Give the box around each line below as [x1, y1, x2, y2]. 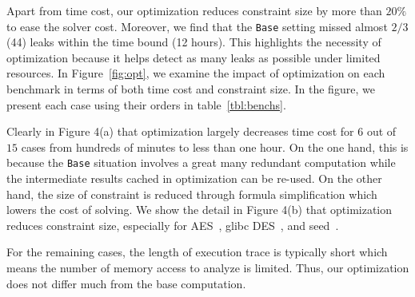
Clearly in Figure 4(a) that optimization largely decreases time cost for [6, 123, 354, 140]
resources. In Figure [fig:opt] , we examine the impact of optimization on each [6, 65, 385, 81]
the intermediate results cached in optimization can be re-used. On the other [6, 170, 382, 187]
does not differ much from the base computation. [6, 275, 246, 291]
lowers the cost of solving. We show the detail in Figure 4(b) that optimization [6, 201, 393, 218]
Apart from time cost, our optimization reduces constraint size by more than [6, 2, 382, 18]
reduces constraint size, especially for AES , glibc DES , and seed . [6, 216, 339, 233]
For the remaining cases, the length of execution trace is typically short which [6, 244, 388, 260]
